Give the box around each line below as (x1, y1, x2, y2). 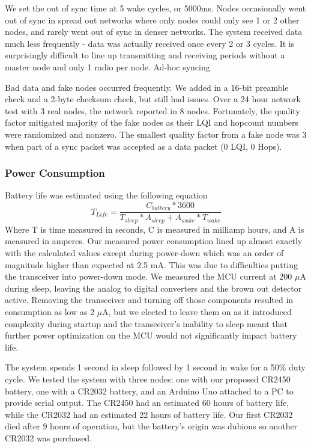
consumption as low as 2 (5, 305, 95, 318)
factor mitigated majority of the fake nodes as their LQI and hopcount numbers (5, 116, 299, 129)
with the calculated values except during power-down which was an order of (5, 247, 284, 259)
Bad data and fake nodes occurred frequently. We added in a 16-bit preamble (5, 81, 289, 93)
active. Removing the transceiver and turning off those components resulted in (5, 293, 294, 306)
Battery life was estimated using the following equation (5, 189, 208, 201)
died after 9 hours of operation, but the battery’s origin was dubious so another (5, 420, 298, 432)
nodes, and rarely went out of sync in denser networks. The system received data (5, 25, 303, 38)
